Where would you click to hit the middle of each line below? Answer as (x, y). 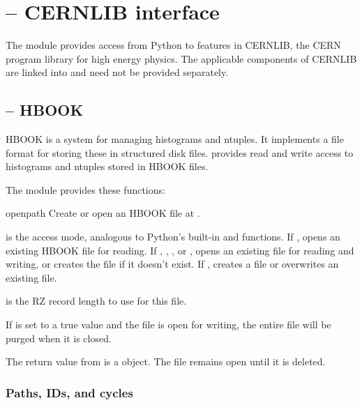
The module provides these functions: (85, 189)
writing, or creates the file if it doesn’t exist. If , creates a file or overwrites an (172, 264)
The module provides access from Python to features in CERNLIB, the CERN (173, 45)
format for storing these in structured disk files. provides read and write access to (180, 152)
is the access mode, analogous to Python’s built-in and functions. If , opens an (173, 237)
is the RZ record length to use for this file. (96, 301)
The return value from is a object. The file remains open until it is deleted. (166, 361)
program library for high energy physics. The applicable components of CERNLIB (181, 58)
